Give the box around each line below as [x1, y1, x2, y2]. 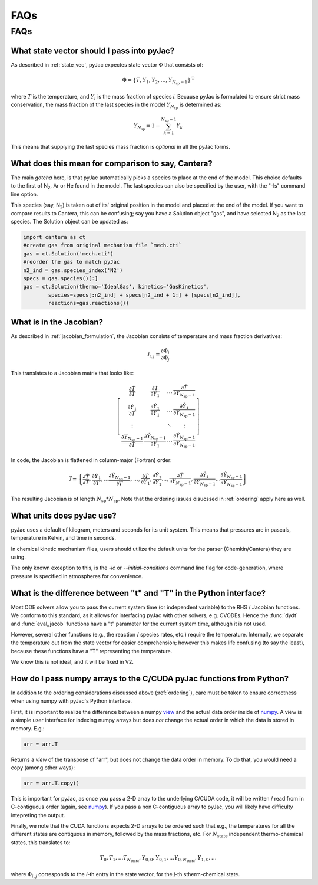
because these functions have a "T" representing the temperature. [11, 647, 173, 654]
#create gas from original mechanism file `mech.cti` [23, 242, 182, 249]
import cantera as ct [23, 234, 86, 241]
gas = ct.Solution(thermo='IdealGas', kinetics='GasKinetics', [23, 283, 210, 290]
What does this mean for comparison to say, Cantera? [11, 158, 213, 168]
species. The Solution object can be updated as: [11, 218, 128, 225]
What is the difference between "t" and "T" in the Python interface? [11, 588, 266, 598]
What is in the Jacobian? [11, 317, 103, 327]
